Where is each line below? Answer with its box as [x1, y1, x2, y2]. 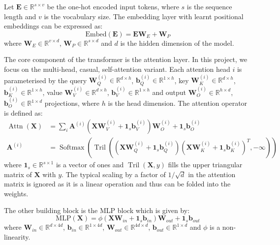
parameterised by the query [4, 75, 87, 85]
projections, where [44, 98, 100, 108]
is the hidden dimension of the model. [120, 37, 234, 48]
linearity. [4, 231, 31, 242]
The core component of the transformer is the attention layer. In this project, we [4, 54, 248, 64]
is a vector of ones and [56, 159, 124, 170]
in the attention [188, 169, 236, 179]
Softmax [59, 144, 85, 152]
